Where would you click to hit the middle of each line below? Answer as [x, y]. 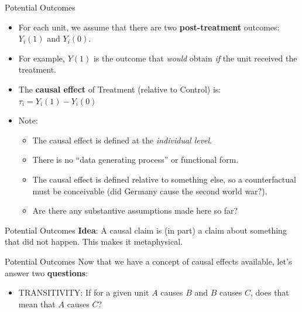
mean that [37, 304]
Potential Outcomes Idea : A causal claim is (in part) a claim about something [146, 230]
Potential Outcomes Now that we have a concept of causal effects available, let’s [148, 261]
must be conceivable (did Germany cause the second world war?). [150, 191]
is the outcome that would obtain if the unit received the [195, 58]
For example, [42, 58]
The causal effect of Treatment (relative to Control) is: [120, 89]
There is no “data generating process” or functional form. [135, 160]
